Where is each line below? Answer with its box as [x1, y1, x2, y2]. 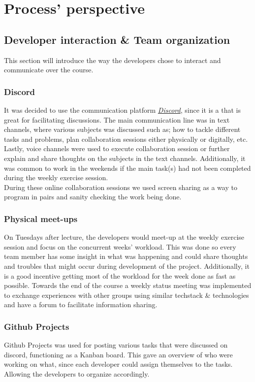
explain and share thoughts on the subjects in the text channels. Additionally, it [4, 153, 246, 163]
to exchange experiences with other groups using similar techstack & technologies [4, 289, 249, 300]
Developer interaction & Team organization [4, 32, 230, 47]
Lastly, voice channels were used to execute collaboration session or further [4, 143, 230, 154]
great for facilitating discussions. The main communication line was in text [4, 114, 230, 125]
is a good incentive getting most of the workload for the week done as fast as [4, 270, 236, 281]
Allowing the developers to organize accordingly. [4, 368, 150, 379]
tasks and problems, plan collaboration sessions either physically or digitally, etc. [4, 133, 248, 144]
